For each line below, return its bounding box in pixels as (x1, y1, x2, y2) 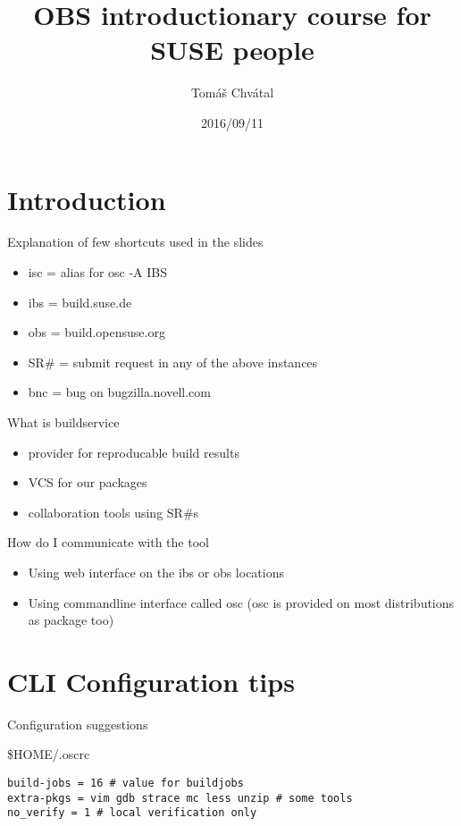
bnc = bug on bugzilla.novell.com (28, 383, 211, 401)
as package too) (28, 611, 114, 629)
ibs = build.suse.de (28, 292, 132, 311)
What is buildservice (7, 413, 120, 431)
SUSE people (150, 31, 314, 68)
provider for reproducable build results (28, 442, 239, 461)
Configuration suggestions (7, 714, 148, 733)
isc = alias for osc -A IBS (28, 263, 168, 282)
